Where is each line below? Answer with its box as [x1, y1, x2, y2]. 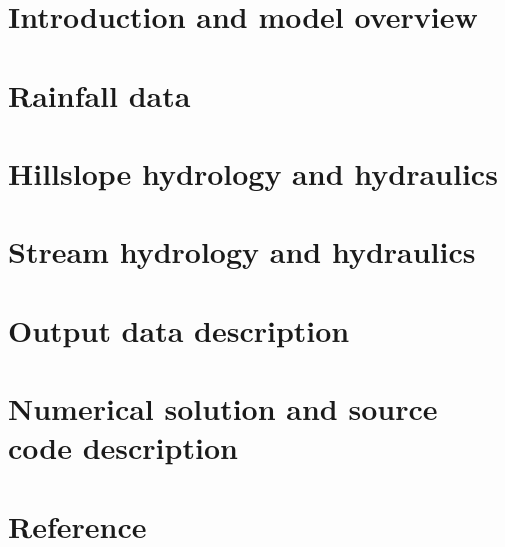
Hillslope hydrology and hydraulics [8, 152, 498, 193]
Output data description [8, 309, 350, 350]
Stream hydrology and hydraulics [8, 231, 476, 272]
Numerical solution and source [8, 388, 438, 429]
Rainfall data [8, 74, 191, 115]
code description [8, 427, 238, 468]
